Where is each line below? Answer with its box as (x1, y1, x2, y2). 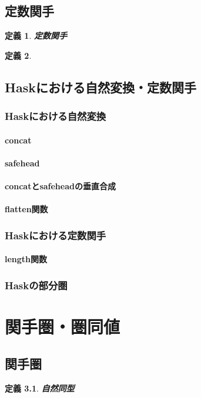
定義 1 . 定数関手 (5, 29, 67, 42)
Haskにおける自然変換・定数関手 (5, 78, 196, 96)
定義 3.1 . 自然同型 (5, 382, 75, 394)
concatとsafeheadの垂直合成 (5, 179, 116, 192)
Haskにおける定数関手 (5, 228, 106, 242)
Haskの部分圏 (5, 277, 68, 292)
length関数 (5, 253, 48, 265)
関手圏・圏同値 (5, 314, 120, 338)
